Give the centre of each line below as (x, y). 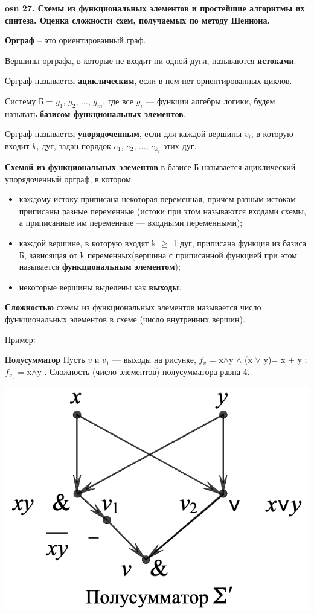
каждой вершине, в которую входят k (88, 243)
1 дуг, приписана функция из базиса (240, 243)
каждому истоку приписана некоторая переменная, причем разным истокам (157, 199)
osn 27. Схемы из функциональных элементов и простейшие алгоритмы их (155, 8)
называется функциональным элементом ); (100, 267)
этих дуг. (180, 145)
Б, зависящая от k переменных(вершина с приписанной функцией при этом (158, 254)
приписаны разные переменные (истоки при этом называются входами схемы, (162, 210)
